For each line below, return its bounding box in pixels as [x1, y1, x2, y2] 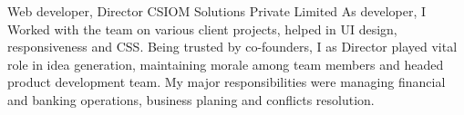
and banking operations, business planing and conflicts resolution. [7, 90, 375, 109]
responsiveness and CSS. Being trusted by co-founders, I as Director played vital [7, 37, 458, 56]
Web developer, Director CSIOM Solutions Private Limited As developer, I [7, 2, 427, 20]
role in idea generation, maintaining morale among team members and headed [7, 54, 444, 73]
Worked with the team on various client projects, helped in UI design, [7, 19, 397, 38]
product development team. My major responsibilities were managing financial [7, 72, 446, 91]
